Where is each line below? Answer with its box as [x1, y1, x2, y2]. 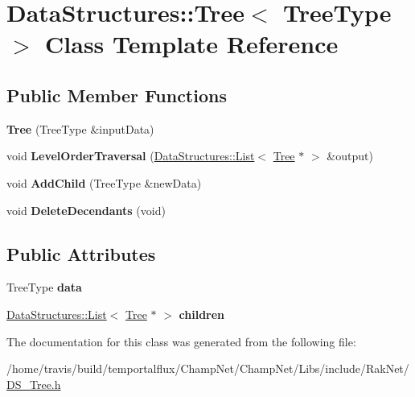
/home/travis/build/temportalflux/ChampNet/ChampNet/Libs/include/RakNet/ [6, 360, 409, 377]
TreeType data [6, 279, 82, 296]
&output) [327, 147, 373, 164]
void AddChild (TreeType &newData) [6, 174, 202, 191]
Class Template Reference [45, 27, 339, 60]
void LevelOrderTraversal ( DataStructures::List [6, 147, 255, 164]
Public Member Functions [6, 82, 227, 107]
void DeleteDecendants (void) [6, 201, 166, 218]
